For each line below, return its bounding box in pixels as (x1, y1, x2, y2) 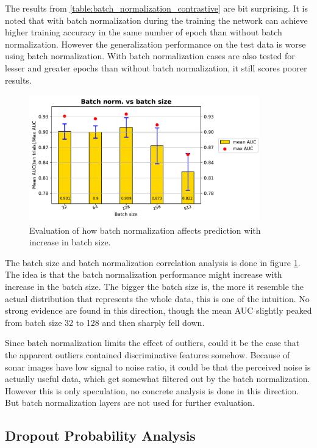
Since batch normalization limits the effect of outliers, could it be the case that (5, 336, 300, 349)
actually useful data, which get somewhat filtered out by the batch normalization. (5, 372, 310, 385)
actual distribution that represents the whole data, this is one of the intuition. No (5, 292, 310, 305)
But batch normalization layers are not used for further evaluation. (5, 396, 255, 409)
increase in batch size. (29, 236, 111, 248)
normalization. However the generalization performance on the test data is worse (5, 37, 306, 50)
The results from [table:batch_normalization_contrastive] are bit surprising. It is (5, 2, 308, 14)
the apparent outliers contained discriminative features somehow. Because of (5, 348, 290, 361)
